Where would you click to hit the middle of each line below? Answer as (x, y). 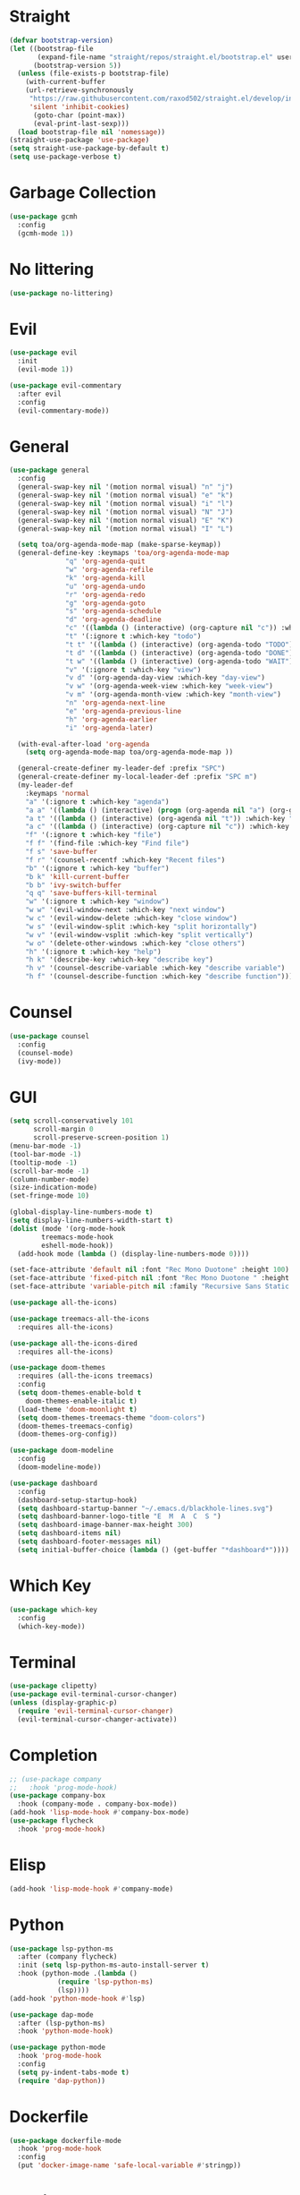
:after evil (40, 394)
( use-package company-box (57, 1796)
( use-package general (50, 470)
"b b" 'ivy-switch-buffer (74, 885)
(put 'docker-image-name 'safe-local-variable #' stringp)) (129, 2165)
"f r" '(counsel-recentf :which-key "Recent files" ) (125, 860)
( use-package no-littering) (62, 293)
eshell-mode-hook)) (78, 1245)
